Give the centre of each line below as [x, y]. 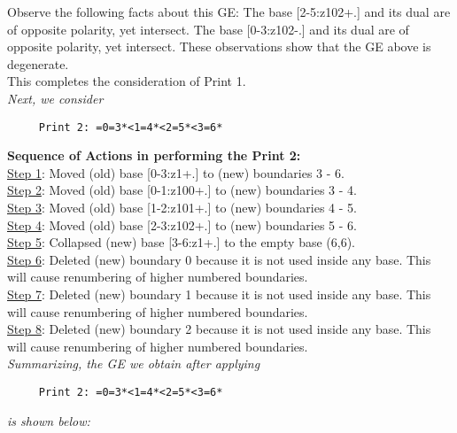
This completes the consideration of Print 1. [127, 81]
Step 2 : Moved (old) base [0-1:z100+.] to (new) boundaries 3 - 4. [182, 190]
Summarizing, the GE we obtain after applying [134, 363]
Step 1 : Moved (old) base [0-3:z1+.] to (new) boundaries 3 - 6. [176, 172]
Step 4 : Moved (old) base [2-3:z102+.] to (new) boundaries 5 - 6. [182, 224]
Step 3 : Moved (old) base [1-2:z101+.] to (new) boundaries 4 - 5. [182, 207]
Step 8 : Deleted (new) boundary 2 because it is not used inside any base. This [219, 329]
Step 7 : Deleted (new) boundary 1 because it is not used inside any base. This [219, 294]
